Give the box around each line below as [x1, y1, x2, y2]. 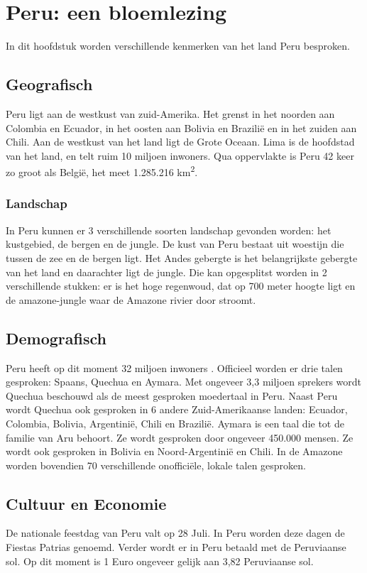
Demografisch [6, 327, 106, 349]
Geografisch [6, 73, 93, 95]
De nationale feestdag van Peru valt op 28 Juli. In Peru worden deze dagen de [6, 525, 345, 540]
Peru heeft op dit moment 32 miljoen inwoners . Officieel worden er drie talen [6, 360, 343, 375]
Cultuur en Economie [6, 492, 167, 514]
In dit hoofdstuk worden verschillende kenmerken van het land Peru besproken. [6, 38, 350, 53]
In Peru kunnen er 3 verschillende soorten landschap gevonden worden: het [6, 222, 332, 237]
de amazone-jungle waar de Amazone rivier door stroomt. [6, 292, 256, 307]
